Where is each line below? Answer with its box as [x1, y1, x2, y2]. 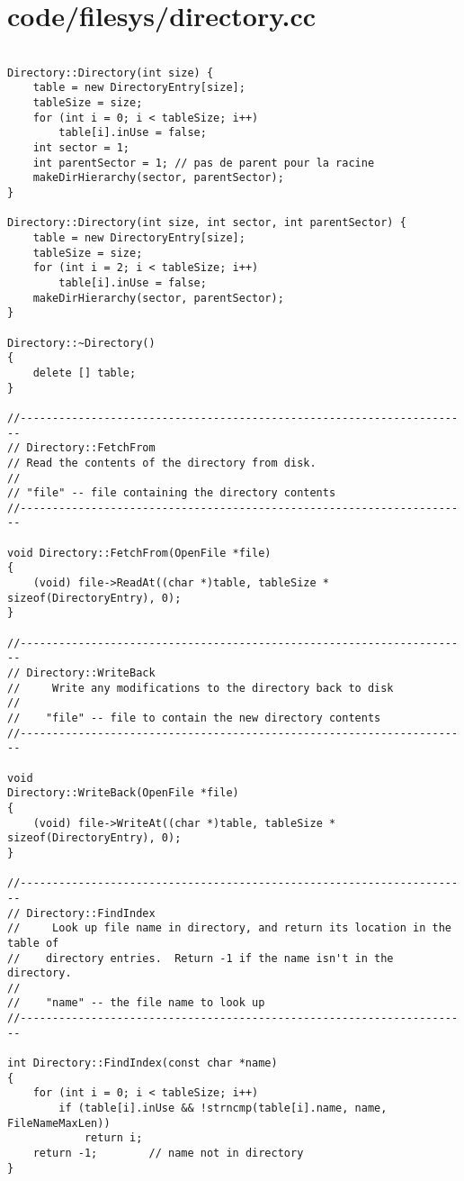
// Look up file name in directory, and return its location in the [7, 922, 451, 935]
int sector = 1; [32, 141, 130, 155]
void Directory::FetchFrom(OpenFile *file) [7, 546, 272, 559]
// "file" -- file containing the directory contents [7, 486, 336, 500]
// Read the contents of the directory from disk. [7, 456, 317, 469]
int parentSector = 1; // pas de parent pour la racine [32, 156, 375, 169]
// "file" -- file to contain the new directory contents [7, 712, 381, 724]
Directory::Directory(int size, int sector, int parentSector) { [7, 216, 406, 230]
